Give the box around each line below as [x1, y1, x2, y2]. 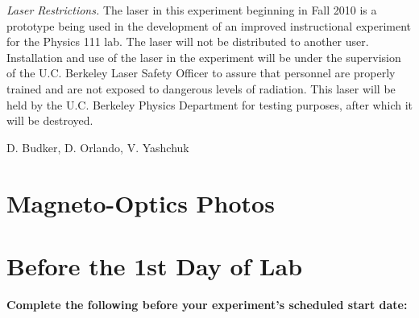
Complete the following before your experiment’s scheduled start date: [6, 295, 408, 312]
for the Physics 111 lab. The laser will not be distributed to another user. [6, 33, 369, 50]
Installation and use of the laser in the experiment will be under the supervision [6, 48, 401, 65]
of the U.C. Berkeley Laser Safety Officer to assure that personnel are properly [6, 64, 396, 81]
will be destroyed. [6, 112, 93, 129]
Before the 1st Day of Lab [6, 249, 303, 282]
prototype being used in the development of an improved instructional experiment [6, 17, 412, 34]
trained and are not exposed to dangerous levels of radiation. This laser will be [6, 80, 396, 97]
